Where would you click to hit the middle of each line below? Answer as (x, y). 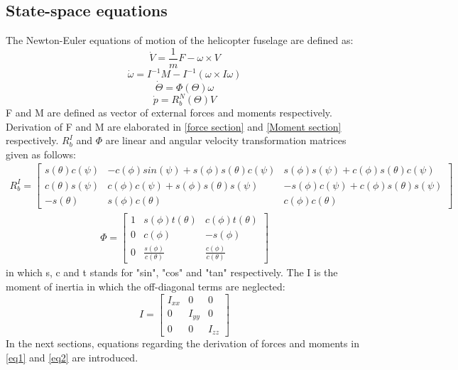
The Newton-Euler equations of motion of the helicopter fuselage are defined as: (180, 40)
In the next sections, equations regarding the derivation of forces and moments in (182, 343)
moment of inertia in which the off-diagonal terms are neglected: (146, 286)
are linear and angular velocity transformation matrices (226, 140)
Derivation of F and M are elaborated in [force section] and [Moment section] (174, 126)
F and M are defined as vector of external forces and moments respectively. (169, 113)
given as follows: (41, 154)
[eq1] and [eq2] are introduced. (72, 357)
